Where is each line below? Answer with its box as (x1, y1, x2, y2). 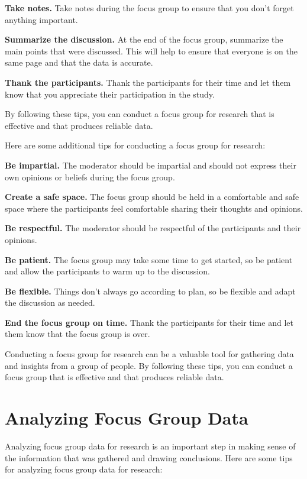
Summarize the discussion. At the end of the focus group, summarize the (5, 33, 283, 46)
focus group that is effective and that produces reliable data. (5, 371, 224, 383)
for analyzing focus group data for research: (5, 463, 163, 475)
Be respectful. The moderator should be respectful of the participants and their (5, 222, 301, 234)
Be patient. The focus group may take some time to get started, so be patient (5, 253, 293, 266)
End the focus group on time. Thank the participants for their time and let (5, 316, 293, 328)
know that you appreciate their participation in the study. (5, 88, 215, 100)
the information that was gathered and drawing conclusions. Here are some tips (5, 451, 293, 464)
